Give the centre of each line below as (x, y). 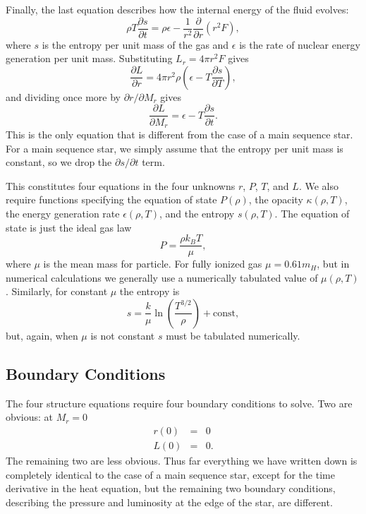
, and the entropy (197, 213)
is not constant (123, 335)
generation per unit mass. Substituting (89, 58)
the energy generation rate (63, 213)
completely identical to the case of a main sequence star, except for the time (170, 474)
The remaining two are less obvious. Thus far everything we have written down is (182, 460)
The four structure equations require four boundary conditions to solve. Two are (179, 403)
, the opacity (276, 199)
